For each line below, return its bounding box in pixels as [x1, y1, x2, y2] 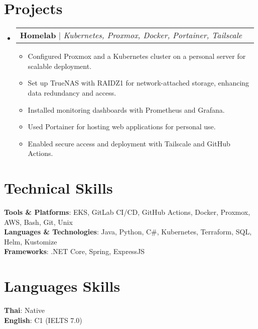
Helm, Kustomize [4, 236, 57, 246]
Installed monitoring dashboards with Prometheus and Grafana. [28, 104, 225, 115]
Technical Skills [4, 178, 113, 198]
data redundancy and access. [28, 87, 116, 98]
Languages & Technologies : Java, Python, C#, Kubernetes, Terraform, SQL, [4, 226, 252, 237]
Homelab [20, 29, 56, 41]
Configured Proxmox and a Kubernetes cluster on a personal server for [28, 51, 246, 61]
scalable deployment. [28, 60, 92, 71]
